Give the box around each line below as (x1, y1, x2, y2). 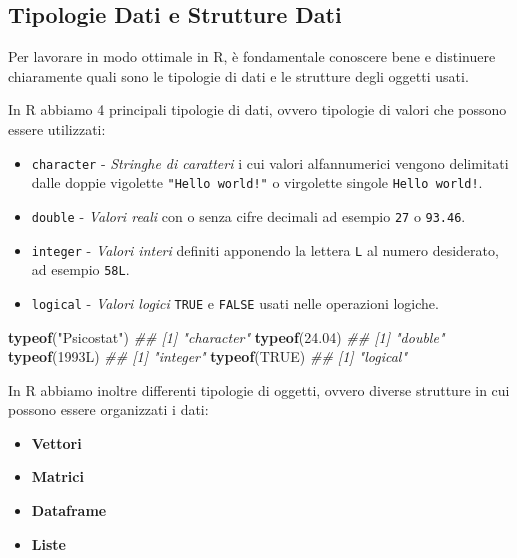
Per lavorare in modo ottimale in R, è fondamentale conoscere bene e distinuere (8, 46, 496, 67)
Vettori (31, 432, 82, 453)
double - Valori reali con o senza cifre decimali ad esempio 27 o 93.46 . (31, 205, 466, 226)
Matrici (31, 466, 84, 487)
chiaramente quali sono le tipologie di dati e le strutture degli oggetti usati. (8, 65, 469, 86)
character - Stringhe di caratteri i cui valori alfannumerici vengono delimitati (31, 152, 509, 173)
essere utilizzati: (8, 118, 106, 139)
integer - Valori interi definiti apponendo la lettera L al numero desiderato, (31, 239, 499, 260)
